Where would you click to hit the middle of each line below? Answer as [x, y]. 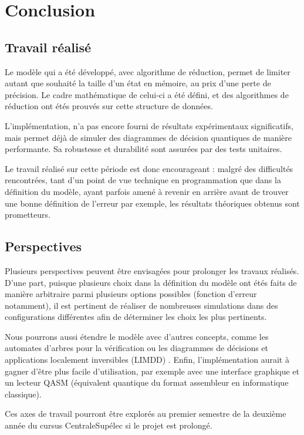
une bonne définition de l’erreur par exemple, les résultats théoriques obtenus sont [152, 203]
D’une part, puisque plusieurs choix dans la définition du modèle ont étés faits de [151, 282]
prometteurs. [28, 215]
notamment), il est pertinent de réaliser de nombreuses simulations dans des [141, 305]
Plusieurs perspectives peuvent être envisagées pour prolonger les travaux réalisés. [152, 270]
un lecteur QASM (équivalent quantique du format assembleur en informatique [147, 382]
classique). [23, 394]
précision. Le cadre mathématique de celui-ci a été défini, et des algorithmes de [147, 94]
